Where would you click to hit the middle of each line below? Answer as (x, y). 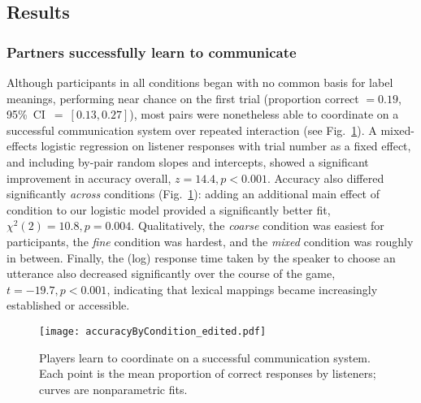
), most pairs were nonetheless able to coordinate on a (264, 114)
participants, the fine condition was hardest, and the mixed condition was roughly (210, 241)
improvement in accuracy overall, (89, 178)
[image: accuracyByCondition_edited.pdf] (153, 331)
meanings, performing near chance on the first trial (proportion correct (183, 98)
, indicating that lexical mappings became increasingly (242, 289)
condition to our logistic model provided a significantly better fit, (169, 209)
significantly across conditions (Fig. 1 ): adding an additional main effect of (193, 194)
